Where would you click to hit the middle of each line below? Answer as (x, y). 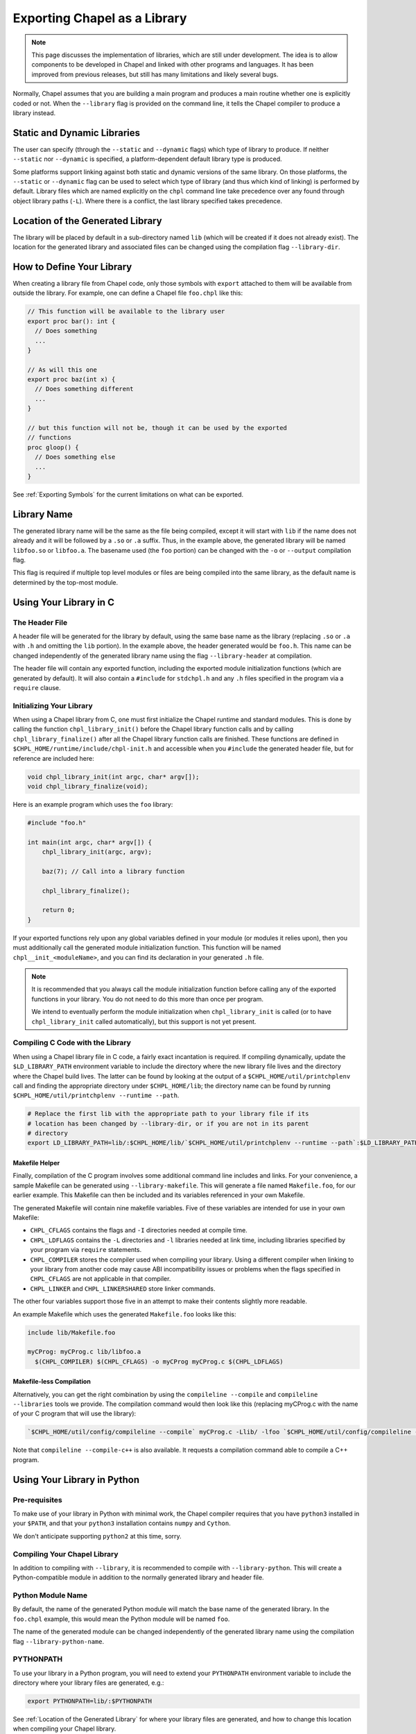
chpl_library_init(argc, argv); (97, 852)
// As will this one (62, 370)
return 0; (59, 910)
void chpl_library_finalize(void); (88, 786)
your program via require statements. (86, 1250)
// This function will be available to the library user (126, 311)
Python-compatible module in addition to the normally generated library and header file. (138, 1577)
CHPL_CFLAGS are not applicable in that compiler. (101, 1279)
